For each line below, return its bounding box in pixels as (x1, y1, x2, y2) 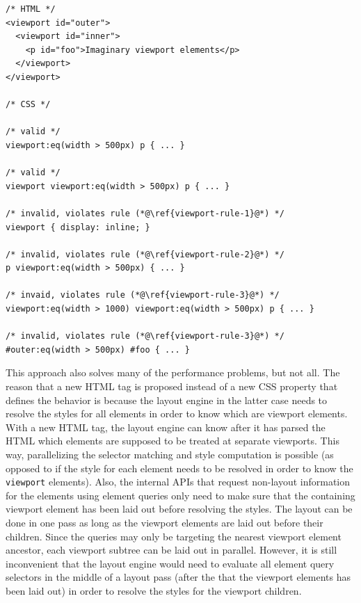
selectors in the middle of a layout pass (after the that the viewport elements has (6, 570, 351, 584)
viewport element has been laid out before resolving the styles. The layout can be (6, 501, 353, 516)
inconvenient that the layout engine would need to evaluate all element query (6, 556, 335, 570)
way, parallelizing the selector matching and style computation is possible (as (6, 447, 334, 461)
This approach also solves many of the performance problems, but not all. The (6, 365, 340, 380)
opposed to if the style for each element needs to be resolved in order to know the (6, 460, 353, 475)
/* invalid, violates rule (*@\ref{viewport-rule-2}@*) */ (6, 249, 284, 259)
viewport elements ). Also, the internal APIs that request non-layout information (6, 474, 351, 489)
